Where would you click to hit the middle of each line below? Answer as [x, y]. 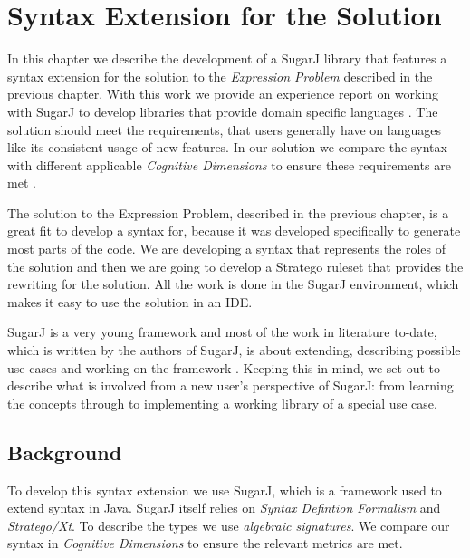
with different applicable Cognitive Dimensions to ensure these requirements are [229, 164]
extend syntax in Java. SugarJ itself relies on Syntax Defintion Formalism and [224, 508]
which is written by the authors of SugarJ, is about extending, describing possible [234, 350]
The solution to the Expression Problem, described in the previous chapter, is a [228, 212]
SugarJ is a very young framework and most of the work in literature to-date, [222, 332]
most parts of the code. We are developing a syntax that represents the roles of [227, 249]
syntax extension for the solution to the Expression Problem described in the [220, 76]
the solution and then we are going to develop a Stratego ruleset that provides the [235, 266]
